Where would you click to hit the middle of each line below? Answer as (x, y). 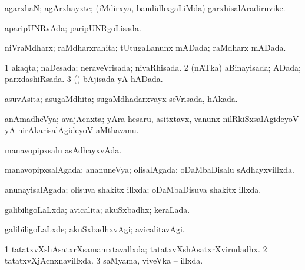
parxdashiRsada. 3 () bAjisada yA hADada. (84, 79)
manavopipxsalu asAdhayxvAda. (63, 149)
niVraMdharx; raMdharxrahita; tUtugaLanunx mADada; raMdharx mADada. (145, 47)
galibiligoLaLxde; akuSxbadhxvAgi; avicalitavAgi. (95, 229)
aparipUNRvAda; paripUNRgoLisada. (73, 27)
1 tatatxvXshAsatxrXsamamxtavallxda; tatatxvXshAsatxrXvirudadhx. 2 (136, 248)
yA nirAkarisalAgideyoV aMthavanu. (72, 130)
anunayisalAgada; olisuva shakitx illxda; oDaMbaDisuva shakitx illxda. (133, 189)
